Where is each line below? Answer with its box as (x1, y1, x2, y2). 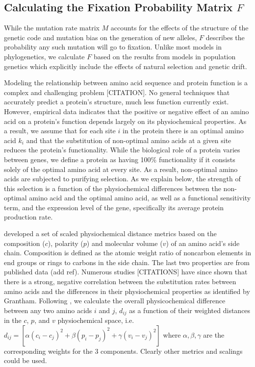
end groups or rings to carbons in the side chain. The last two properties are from (4, 257, 250, 267)
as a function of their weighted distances (129, 305, 251, 315)
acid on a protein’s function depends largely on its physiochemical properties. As (4, 116, 247, 126)
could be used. (4, 355, 47, 366)
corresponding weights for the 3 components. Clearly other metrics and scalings (4, 345, 243, 356)
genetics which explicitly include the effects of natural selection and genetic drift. (4, 61, 247, 71)
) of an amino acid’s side (166, 238, 240, 248)
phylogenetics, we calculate (4, 51, 85, 61)
